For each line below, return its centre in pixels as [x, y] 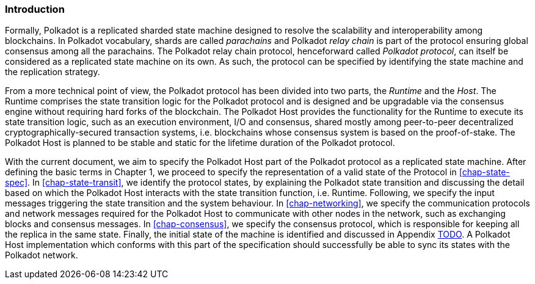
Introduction [35, 9]
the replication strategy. [53, 72]
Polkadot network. [42, 255]
